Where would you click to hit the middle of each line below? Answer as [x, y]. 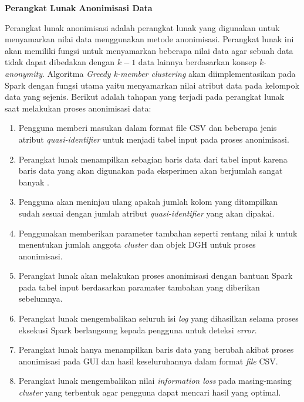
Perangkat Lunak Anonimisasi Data [79, 8]
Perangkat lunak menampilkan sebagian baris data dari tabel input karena [153, 159]
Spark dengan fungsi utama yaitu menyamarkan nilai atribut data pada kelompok [152, 85]
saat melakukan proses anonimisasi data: [78, 108]
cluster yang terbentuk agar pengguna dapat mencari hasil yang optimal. [150, 392]
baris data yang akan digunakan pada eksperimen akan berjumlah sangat [151, 170]
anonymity [24, 73]
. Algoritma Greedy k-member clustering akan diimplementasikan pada [169, 73]
